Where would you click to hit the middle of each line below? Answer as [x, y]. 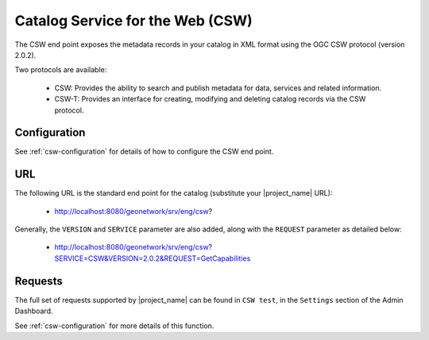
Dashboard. [34, 311]
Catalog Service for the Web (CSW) [134, 21]
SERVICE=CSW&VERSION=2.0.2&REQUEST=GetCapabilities [153, 258]
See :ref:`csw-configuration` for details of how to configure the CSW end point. [144, 151]
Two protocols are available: [61, 70]
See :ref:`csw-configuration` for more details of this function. [114, 326]
